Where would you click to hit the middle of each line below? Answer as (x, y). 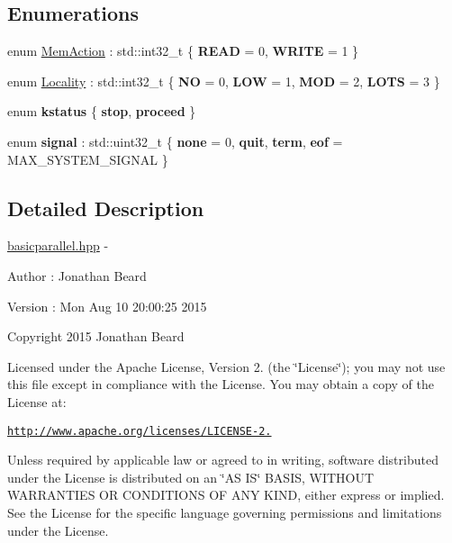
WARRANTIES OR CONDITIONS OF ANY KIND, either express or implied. (226, 495)
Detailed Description (106, 208)
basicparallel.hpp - (58, 245)
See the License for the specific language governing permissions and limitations (225, 512)
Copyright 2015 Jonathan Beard (96, 336)
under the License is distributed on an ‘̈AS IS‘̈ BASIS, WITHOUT (191, 477)
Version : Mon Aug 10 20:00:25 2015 (107, 306)
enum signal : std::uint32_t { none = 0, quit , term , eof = (175, 141)
